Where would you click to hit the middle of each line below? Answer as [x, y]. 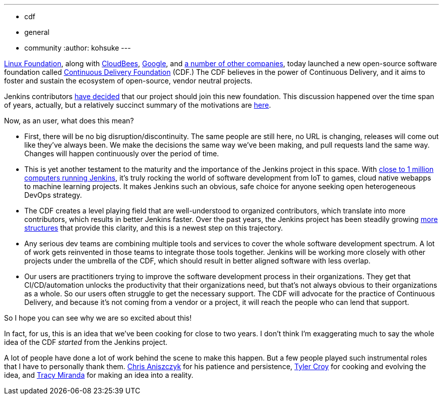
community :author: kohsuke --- [78, 48]
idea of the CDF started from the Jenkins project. [86, 342]
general [37, 32]
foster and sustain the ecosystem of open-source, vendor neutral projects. [128, 81]
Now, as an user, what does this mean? [69, 121]
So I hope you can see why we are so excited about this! [98, 318]
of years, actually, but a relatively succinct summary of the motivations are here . [138, 105]
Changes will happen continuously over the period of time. [122, 153]
